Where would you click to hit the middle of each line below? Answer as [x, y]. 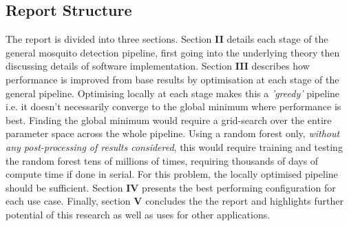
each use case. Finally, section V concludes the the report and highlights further [174, 201]
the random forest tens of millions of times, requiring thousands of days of [162, 160]
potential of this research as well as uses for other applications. [138, 214]
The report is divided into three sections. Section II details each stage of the [167, 39]
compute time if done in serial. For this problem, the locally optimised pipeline [172, 174]
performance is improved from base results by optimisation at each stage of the [172, 79]
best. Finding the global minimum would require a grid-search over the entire [169, 120]
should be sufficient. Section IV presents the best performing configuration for [171, 187]
